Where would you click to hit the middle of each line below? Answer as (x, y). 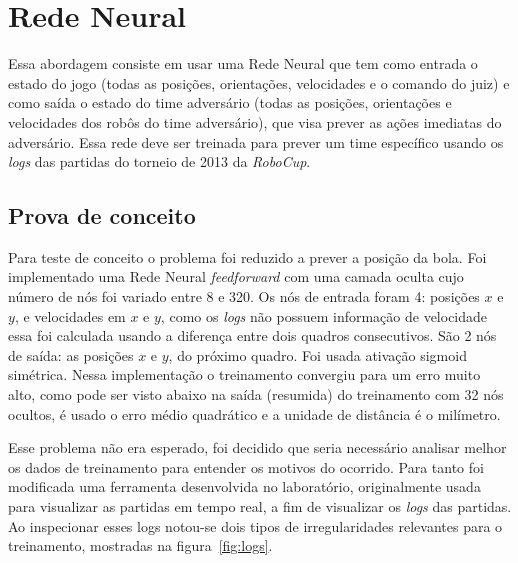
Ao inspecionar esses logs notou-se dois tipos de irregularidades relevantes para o (255, 525)
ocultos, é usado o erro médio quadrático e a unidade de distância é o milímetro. (254, 413)
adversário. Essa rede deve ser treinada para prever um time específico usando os (256, 141)
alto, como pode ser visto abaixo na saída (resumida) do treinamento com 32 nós (256, 394)
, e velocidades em (70, 315)
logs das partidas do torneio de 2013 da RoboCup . (159, 161)
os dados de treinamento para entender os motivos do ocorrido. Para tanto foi (246, 466)
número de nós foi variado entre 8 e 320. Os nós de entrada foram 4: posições (244, 296)
